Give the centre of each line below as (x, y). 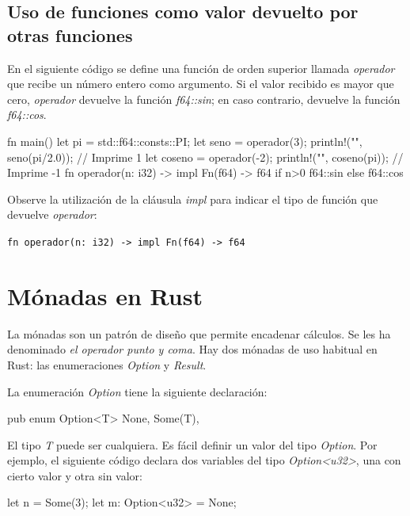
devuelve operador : (52, 214)
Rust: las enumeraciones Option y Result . (107, 364)
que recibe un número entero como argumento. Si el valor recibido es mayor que (201, 84)
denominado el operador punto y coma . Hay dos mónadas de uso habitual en (192, 349)
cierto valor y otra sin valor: (75, 475)
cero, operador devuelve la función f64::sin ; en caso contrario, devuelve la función (204, 99)
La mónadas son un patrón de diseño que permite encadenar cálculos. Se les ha (199, 333)
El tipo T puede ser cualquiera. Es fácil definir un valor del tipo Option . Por (192, 444)
